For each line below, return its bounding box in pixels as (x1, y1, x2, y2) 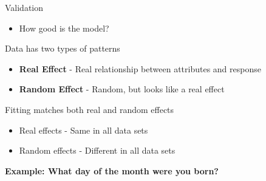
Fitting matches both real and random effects (5, 103, 174, 115)
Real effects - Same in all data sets (19, 123, 148, 136)
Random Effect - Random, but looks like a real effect (19, 83, 225, 95)
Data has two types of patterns (5, 42, 120, 55)
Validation (5, 1, 44, 13)
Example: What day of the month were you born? (5, 164, 219, 177)
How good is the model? (19, 21, 109, 34)
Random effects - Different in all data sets (19, 144, 176, 157)
